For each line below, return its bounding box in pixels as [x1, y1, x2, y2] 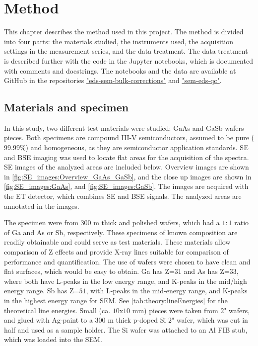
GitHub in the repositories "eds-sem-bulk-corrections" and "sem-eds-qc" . [4, 75, 222, 86]
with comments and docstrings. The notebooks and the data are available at [4, 65, 236, 76]
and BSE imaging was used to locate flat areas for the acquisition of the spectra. [4, 152, 249, 162]
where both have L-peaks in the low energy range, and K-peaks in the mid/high [4, 275, 247, 286]
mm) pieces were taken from [132, 305, 218, 315]
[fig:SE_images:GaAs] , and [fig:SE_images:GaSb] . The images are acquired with [4, 181, 249, 191]
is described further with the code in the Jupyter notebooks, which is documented [4, 55, 253, 66]
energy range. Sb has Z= [4, 285, 79, 296]
